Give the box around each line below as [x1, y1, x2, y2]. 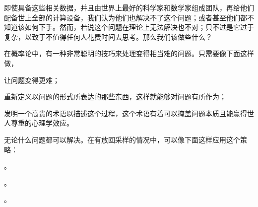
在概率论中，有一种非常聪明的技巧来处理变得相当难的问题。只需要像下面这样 [4, 48, 254, 59]
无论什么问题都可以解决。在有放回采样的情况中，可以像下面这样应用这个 [4, 134, 240, 144]
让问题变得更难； [4, 74, 60, 85]
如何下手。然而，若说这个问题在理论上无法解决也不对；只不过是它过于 [24, 22, 254, 32]
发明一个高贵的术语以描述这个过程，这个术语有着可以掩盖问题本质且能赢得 [4, 108, 247, 118]
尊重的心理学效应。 [10, 118, 73, 128]
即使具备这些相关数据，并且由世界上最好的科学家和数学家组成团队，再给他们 [4, 2, 254, 12]
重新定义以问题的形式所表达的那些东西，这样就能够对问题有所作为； [4, 91, 226, 102]
